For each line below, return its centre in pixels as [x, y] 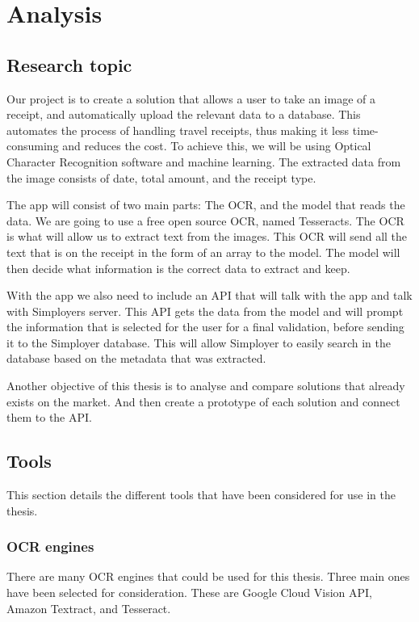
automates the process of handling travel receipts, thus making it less [178, 130]
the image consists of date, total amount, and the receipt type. [161, 177]
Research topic [69, 64]
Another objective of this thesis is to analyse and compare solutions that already [206, 386]
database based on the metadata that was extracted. [136, 358]
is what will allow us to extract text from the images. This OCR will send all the [207, 236]
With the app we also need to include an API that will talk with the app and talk [209, 295]
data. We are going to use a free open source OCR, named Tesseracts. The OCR [205, 220]
